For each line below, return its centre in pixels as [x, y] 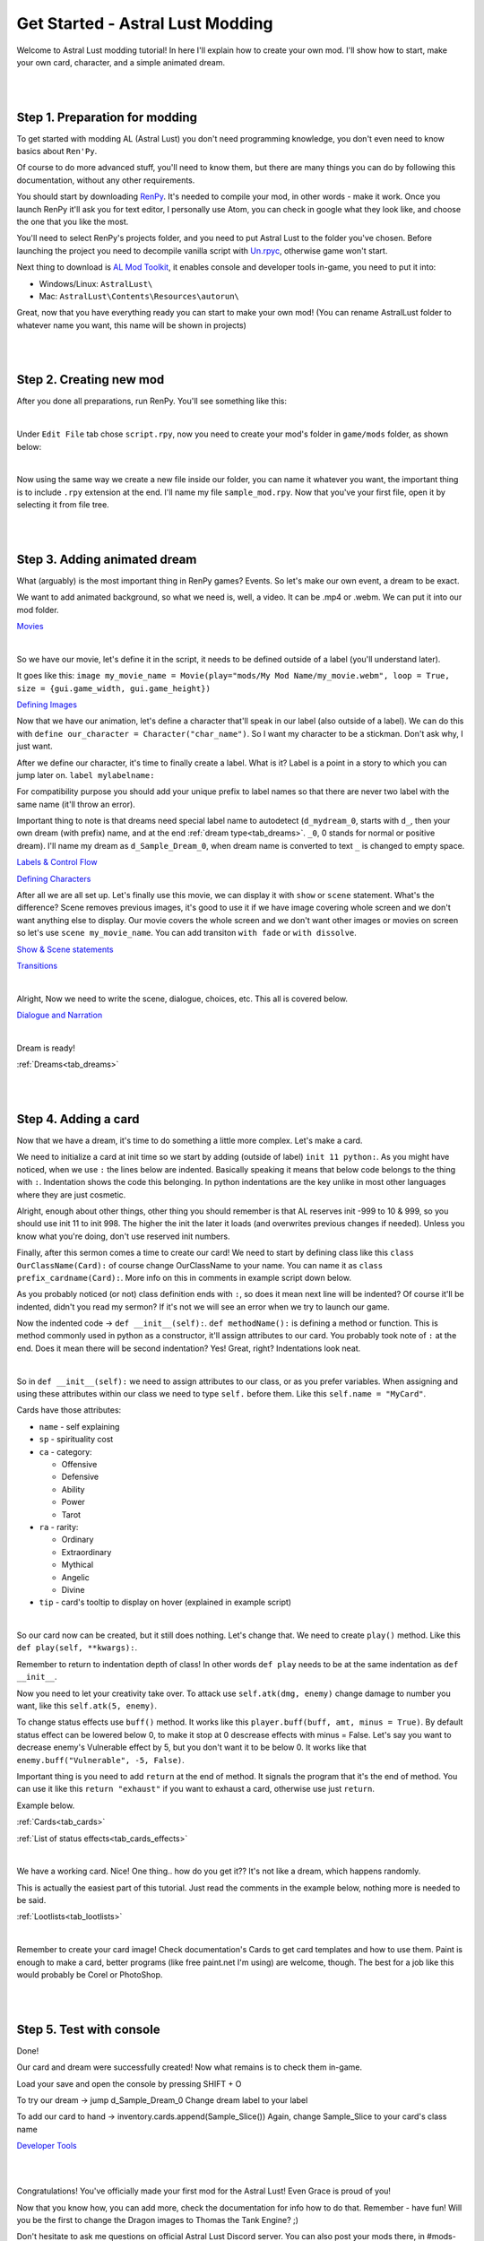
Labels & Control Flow [57, 862]
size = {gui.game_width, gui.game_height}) [113, 688]
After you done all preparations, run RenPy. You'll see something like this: [151, 401]
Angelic [75, 1577]
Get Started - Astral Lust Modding [145, 23]
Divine [73, 1589]
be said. [31, 1900]
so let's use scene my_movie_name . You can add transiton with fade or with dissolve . [187, 933]
